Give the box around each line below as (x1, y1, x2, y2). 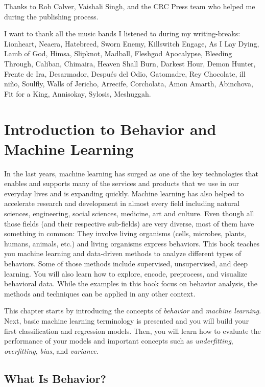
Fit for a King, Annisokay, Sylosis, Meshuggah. (4, 88, 151, 99)
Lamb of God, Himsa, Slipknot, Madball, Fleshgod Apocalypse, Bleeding (4, 48, 232, 59)
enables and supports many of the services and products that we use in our (4, 178, 239, 189)
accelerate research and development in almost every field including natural (4, 198, 240, 209)
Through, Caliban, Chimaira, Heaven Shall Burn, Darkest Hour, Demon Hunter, (4, 58, 256, 69)
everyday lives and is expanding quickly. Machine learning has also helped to (4, 188, 244, 198)
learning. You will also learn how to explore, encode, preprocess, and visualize (4, 268, 248, 279)
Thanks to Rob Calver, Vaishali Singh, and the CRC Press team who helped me (4, 1, 255, 11)
